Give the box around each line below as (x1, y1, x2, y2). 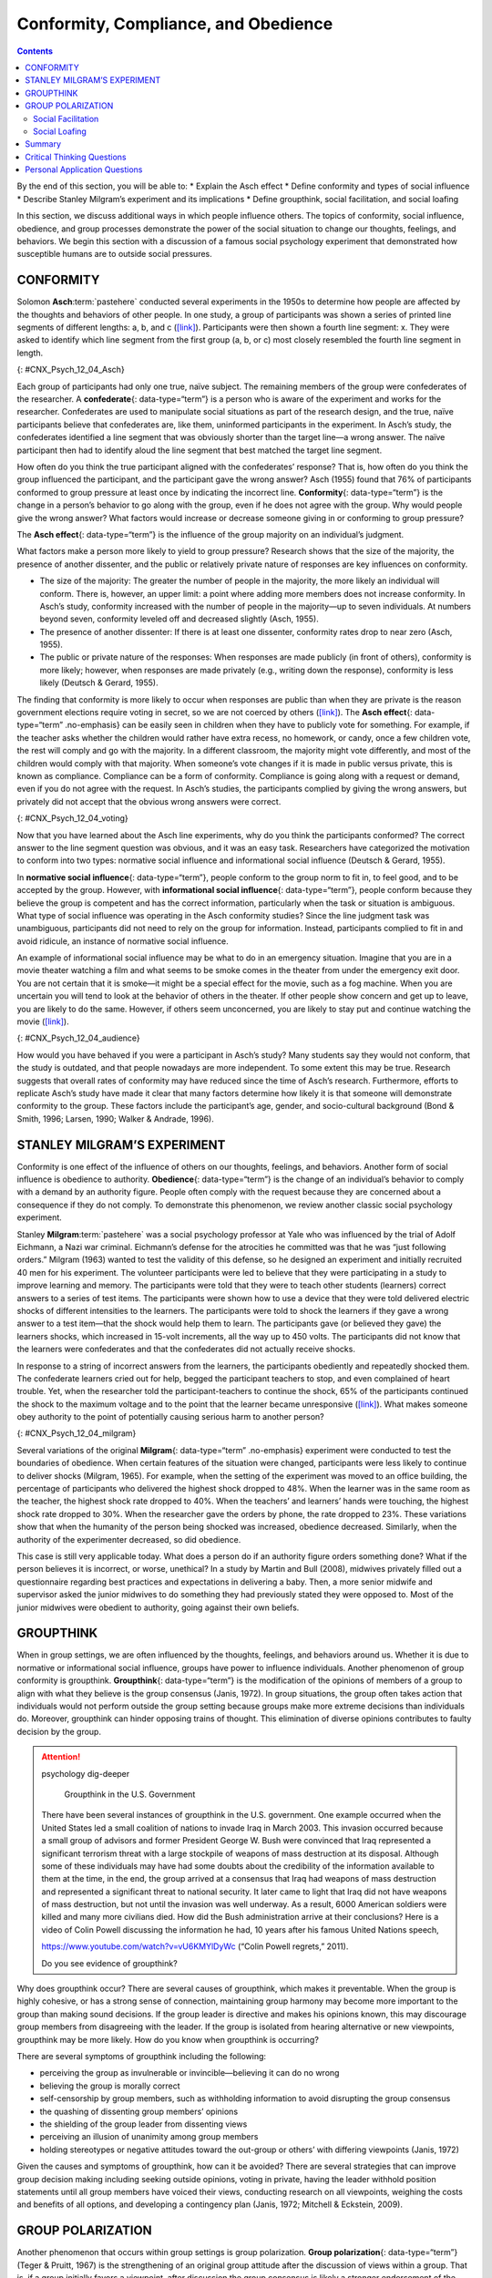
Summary (25, 139, 62, 149)
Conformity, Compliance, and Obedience (16, 14, 333, 34)
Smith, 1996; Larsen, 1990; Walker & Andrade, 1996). (16, 1113, 214, 1124)
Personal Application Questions (25, 164, 143, 175)
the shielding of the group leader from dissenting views (39, 2119, 248, 2129)
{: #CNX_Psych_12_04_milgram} (16, 1428, 137, 1439)
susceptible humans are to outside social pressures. (16, 249, 213, 260)
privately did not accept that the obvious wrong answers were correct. (16, 795, 282, 806)
